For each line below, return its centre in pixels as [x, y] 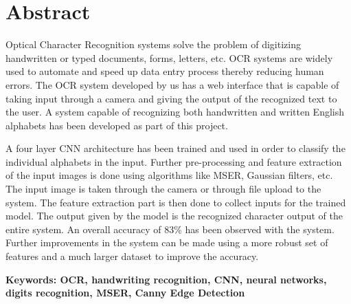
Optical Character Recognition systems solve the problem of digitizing [153, 44]
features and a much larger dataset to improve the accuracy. [132, 256]
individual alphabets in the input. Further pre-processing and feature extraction [174, 161]
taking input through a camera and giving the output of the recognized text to [171, 98]
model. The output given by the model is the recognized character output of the [174, 216]
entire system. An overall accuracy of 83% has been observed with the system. [170, 229]
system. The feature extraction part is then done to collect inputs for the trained [176, 202]
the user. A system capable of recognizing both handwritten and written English [175, 112]
